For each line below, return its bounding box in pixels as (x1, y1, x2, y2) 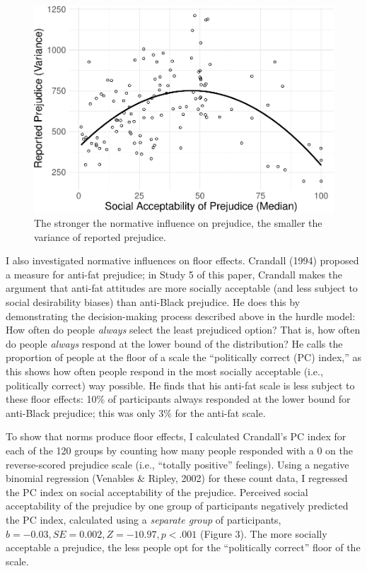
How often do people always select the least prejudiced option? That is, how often (6, 322, 361, 337)
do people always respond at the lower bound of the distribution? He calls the (6, 336, 343, 351)
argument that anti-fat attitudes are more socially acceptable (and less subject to (6, 281, 358, 295)
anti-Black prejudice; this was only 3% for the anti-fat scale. (6, 405, 266, 420)
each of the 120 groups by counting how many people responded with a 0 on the (6, 442, 354, 457)
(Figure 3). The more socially (199, 526, 327, 541)
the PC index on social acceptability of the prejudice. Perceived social (6, 484, 308, 499)
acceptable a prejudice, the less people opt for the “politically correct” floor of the (6, 540, 361, 555)
